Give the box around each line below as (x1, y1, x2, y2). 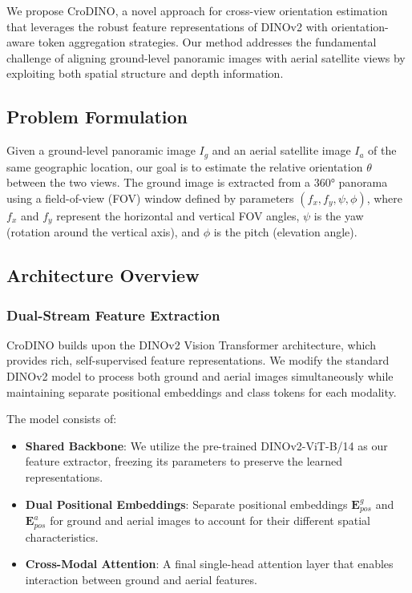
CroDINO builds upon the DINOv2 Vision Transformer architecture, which (6, 336, 376, 353)
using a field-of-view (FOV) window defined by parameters (6, 189, 294, 206)
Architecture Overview (6, 263, 200, 288)
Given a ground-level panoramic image (6, 142, 196, 159)
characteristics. (25, 528, 99, 545)
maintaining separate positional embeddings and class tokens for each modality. (6, 383, 397, 400)
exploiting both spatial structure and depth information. (6, 65, 284, 82)
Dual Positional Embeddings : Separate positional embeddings (25, 495, 348, 512)
